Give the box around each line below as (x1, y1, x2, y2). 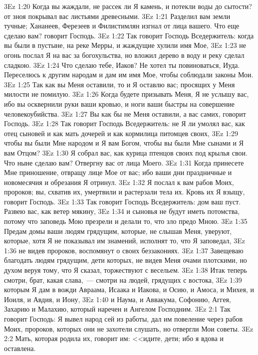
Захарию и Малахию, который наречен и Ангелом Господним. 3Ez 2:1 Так (4, 304, 231, 314)
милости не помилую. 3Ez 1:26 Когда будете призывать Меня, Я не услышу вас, (4, 89, 249, 99)
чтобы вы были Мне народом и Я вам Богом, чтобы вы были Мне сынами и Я (4, 138, 244, 148)
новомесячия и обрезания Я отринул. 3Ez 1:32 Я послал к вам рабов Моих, (4, 177, 234, 187)
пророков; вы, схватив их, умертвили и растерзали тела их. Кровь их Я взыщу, (4, 186, 245, 197)
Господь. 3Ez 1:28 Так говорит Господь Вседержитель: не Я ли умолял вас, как (4, 118, 245, 129)
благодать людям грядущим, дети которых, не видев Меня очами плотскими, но (4, 255, 247, 265)
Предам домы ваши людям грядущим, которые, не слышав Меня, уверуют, (4, 225, 232, 236)
